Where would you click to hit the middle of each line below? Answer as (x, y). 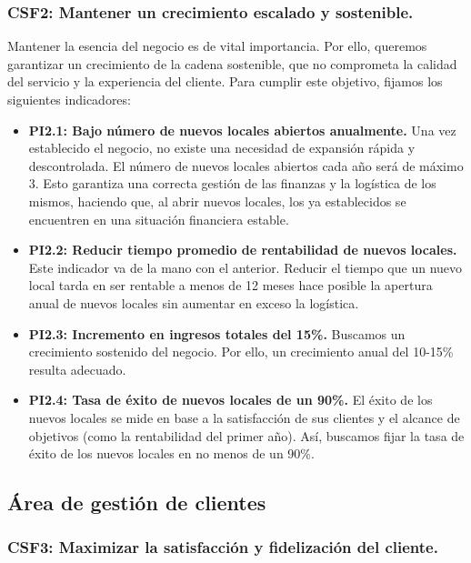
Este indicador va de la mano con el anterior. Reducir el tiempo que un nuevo (246, 267)
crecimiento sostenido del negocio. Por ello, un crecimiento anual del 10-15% (241, 352)
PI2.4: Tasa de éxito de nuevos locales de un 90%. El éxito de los (230, 400)
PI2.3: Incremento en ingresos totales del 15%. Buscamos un (217, 333)
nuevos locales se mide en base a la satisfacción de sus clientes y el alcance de (244, 417)
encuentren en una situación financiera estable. (159, 219)
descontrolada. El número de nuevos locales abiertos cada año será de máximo (246, 165)
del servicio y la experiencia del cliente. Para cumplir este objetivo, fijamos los (225, 81)
